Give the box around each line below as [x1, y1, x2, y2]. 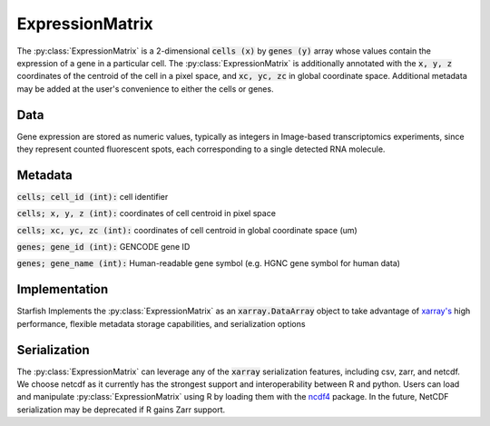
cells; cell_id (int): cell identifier [16, 191, 169, 202]
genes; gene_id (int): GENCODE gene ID [16, 242, 191, 253]
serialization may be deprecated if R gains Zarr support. [16, 404, 226, 415]
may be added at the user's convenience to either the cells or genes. [16, 83, 274, 94]
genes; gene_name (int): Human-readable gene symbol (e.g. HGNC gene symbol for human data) [16, 258, 401, 269]
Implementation [16, 282, 109, 297]
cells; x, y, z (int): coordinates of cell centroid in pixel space [16, 208, 277, 219]
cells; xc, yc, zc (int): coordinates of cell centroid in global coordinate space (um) [16, 224, 358, 235]
